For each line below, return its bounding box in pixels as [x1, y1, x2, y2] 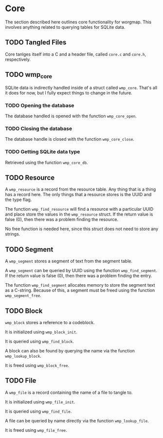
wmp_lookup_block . [5, 353, 41, 359]
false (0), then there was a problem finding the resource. [5, 217, 118, 222]
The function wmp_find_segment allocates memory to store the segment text [5, 282, 155, 288]
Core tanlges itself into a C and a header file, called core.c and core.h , [5, 51, 146, 57]
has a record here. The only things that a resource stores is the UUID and [5, 192, 152, 198]
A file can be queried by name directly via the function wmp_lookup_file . [5, 418, 149, 423]
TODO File [5, 377, 36, 385]
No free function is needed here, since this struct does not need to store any [5, 226, 159, 232]
